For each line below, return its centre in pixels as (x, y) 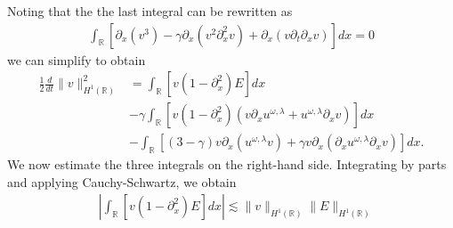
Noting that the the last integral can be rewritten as (150, 11)
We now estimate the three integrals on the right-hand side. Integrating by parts (227, 164)
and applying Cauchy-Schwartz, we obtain (122, 181)
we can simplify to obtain (77, 59)
